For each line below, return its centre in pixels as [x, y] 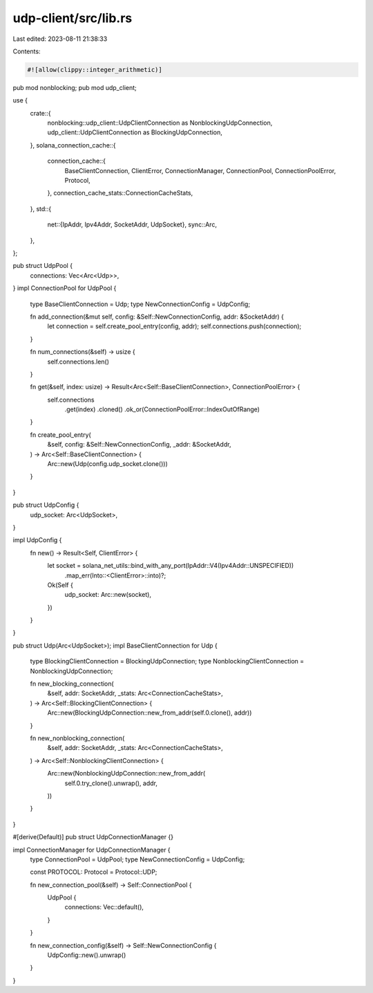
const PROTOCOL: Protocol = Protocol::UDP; [94, 872]
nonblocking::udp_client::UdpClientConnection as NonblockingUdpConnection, [160, 123]
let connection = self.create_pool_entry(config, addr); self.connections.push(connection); [174, 326]
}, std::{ [41, 208]
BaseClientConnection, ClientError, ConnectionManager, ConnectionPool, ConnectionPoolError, [200, 170]
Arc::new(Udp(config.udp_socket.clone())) [108, 464]
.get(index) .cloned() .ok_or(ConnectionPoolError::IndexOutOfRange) [162, 409]
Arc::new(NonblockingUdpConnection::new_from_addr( [126, 773]
